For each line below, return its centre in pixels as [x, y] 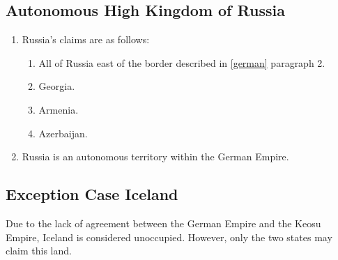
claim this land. [39, 251]
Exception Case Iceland [92, 194]
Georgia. [57, 86]
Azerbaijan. [63, 133]
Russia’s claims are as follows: [86, 39]
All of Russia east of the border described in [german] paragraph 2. [182, 62]
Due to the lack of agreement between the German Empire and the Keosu [163, 223]
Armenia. [59, 109]
